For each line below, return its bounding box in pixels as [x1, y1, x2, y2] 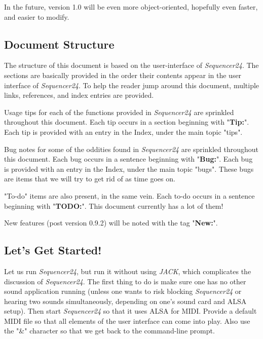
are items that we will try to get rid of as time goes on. [4, 173, 175, 184]
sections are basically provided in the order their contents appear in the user [4, 69, 242, 80]
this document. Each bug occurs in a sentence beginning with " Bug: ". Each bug [4, 154, 253, 164]
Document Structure [4, 36, 115, 52]
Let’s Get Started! [4, 242, 102, 258]
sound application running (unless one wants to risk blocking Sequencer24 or [4, 286, 242, 296]
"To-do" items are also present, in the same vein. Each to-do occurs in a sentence [4, 190, 255, 201]
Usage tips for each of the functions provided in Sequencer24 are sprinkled [4, 106, 234, 117]
